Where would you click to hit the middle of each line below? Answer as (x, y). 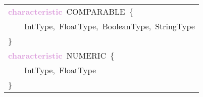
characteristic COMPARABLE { (71, 11)
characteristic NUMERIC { (61, 55)
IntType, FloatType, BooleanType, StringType (110, 26)
